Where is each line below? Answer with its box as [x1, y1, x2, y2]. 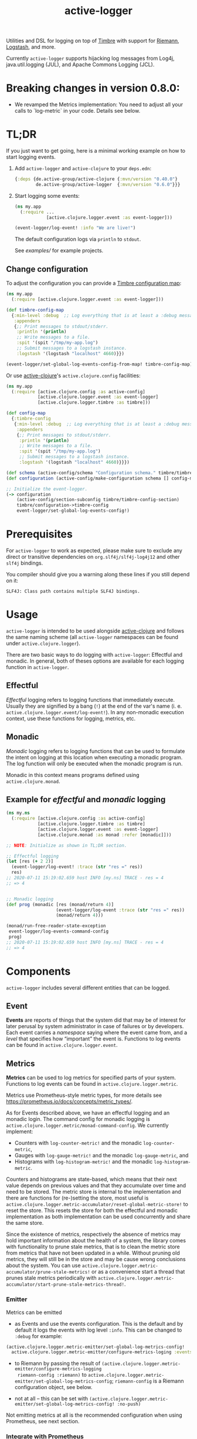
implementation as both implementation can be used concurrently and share [6, 1213, 191, 1220]
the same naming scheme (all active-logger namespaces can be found [6, 633, 179, 640]
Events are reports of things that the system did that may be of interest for [6, 1016, 186, 1023]
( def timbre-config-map [6, 307, 64, 313]
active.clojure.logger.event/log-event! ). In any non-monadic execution [6, 708, 185, 715]
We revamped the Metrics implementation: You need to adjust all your [14, 101, 184, 108]
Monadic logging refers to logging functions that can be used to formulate [6, 747, 185, 755]
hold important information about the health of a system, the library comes [6, 1237, 186, 1244]
